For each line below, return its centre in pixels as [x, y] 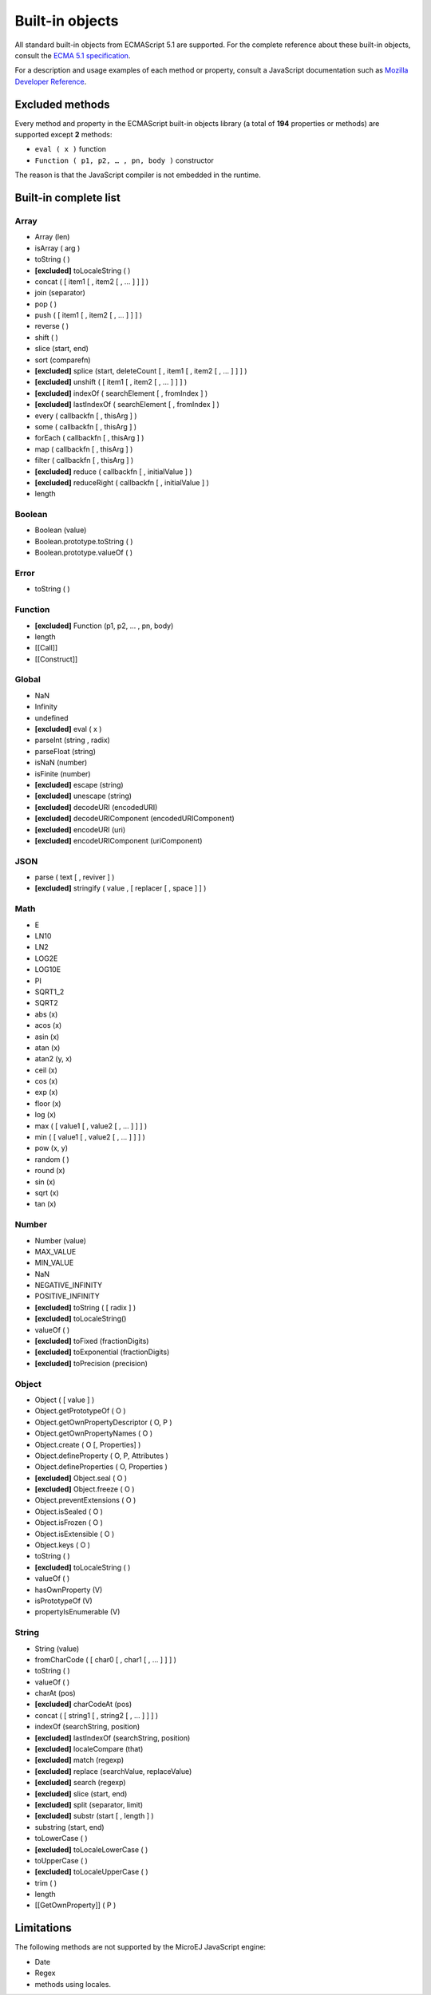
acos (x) [48, 1025]
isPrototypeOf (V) [64, 1601]
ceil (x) [46, 1070]
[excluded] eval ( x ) [68, 729]
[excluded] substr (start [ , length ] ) [95, 1816]
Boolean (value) [61, 530]
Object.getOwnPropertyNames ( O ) [94, 1433]
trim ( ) [46, 1882]
